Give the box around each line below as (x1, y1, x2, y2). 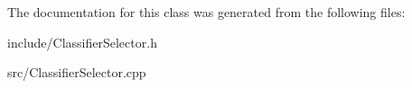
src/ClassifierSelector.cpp (7, 63, 146, 82)
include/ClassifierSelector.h (7, 32, 157, 51)
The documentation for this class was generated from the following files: (7, 3, 406, 21)
